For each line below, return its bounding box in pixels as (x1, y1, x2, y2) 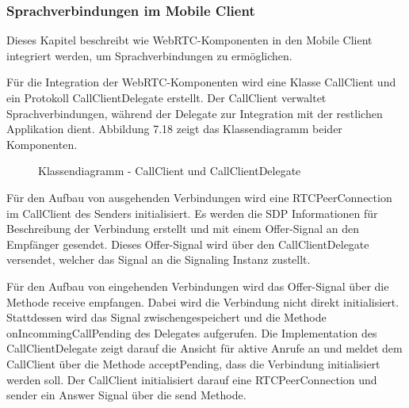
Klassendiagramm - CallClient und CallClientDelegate (38, 162, 301, 179)
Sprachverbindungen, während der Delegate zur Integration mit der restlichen (6, 105, 383, 121)
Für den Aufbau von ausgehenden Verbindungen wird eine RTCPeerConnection (6, 189, 392, 205)
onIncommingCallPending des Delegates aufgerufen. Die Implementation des (6, 324, 377, 341)
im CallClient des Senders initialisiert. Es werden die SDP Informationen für (6, 204, 378, 221)
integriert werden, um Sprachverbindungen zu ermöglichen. (6, 47, 292, 63)
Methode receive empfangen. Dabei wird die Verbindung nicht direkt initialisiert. (6, 293, 399, 310)
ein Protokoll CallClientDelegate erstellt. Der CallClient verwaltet (6, 90, 327, 105)
